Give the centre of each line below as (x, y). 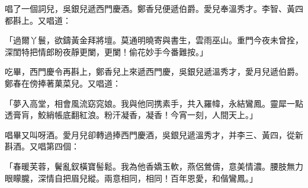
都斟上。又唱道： (38, 20)
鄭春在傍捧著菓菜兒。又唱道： (63, 83)
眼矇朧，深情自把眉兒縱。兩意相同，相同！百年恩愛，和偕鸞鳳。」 (131, 178)
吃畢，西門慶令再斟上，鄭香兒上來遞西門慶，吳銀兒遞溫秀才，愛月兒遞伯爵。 (154, 71)
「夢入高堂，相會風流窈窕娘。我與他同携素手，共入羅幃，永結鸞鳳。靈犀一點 (154, 103)
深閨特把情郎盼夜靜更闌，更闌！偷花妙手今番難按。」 (106, 51)
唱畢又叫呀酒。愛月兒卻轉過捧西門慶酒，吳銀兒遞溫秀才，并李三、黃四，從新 (154, 134)
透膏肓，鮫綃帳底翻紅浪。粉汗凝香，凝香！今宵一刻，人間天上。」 (131, 115)
